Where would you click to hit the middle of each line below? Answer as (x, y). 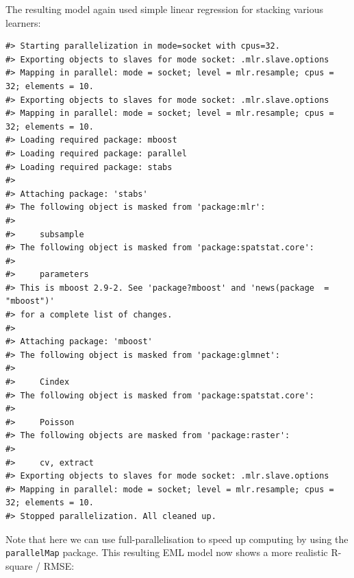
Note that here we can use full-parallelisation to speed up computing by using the (177, 539)
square (19, 565)
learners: (23, 22)
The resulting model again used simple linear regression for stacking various (164, 9)
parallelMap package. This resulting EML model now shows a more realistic (167, 552)
